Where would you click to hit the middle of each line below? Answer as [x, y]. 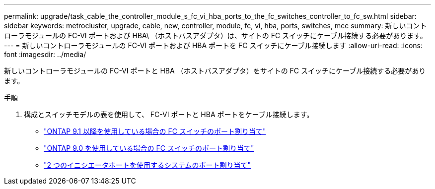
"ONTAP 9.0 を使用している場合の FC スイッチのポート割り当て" [149, 148]
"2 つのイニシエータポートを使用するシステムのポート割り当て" [147, 165]
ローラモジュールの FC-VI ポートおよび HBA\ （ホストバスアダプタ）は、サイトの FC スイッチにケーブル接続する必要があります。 [216, 35]
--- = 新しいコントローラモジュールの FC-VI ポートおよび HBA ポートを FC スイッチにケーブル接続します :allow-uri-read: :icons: [214, 45]
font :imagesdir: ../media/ [45, 54]
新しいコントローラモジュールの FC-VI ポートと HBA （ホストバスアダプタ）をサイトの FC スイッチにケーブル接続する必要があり [215, 71]
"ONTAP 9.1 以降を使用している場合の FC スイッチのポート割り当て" [155, 131]
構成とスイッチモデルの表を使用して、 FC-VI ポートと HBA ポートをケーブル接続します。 [169, 114]
